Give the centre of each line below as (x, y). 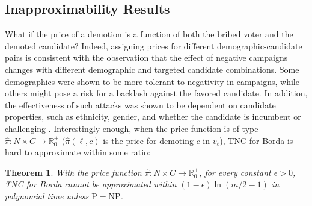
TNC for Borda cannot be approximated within (91, 184)
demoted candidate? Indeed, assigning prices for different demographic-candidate (154, 45)
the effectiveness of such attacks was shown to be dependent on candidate (140, 105)
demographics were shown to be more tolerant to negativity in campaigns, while (152, 81)
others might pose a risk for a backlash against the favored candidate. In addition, (156, 93)
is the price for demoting (148, 140)
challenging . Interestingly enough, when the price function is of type (132, 128)
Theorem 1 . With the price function (73, 172)
